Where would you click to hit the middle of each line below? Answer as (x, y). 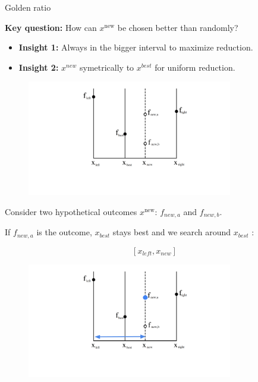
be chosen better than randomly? (178, 27)
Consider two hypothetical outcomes (71, 211)
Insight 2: (39, 67)
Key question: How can (51, 27)
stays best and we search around (172, 232)
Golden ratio (28, 7)
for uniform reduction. (195, 67)
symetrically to (107, 67)
